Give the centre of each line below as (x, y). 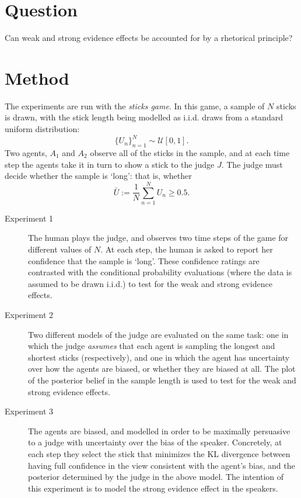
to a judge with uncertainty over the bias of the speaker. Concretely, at (155, 442)
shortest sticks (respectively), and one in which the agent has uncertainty (159, 357)
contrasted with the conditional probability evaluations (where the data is (160, 272)
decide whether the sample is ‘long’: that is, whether (98, 176)
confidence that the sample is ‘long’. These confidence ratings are (144, 260)
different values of (60, 249)
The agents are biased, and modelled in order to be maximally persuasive (159, 430)
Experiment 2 (29, 314)
